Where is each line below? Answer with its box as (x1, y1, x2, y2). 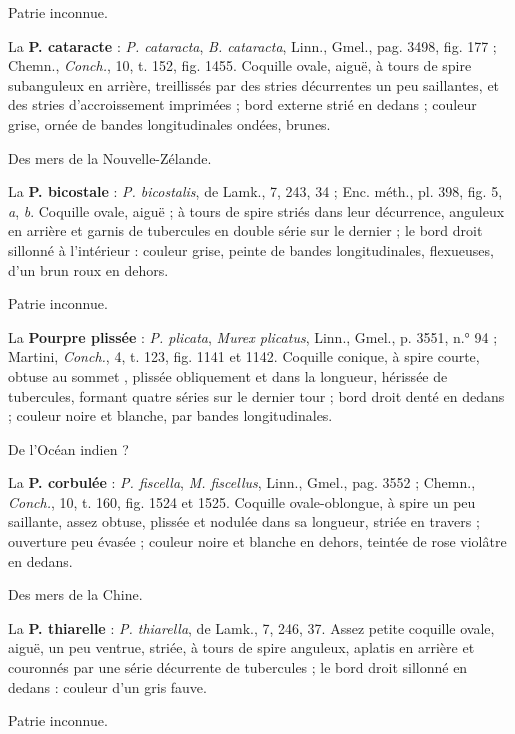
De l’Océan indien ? (8, 438, 129, 459)
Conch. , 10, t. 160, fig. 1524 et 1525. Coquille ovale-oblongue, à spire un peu (8, 491, 476, 512)
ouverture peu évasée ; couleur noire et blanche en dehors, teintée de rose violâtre (8, 531, 507, 552)
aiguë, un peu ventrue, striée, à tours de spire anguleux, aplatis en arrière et (8, 637, 475, 658)
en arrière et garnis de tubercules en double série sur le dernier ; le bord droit (8, 220, 483, 241)
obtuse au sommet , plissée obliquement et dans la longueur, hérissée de (8, 365, 448, 386)
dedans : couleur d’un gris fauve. (8, 676, 207, 697)
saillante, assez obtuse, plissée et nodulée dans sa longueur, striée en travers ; (8, 511, 480, 532)
